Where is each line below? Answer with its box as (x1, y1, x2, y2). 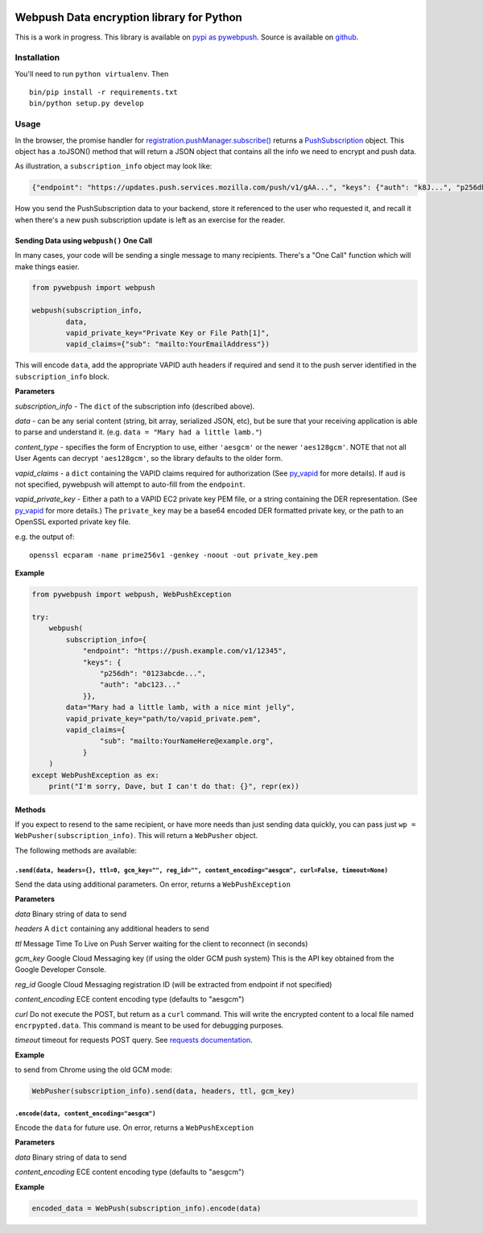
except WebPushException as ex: (31, 770, 160, 779)
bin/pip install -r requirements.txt (29, 88, 179, 97)
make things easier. (14, 262, 80, 272)
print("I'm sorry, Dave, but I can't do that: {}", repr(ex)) (48, 782, 299, 791)
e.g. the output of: (14, 532, 75, 542)
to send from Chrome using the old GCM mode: (14, 1065, 173, 1075)
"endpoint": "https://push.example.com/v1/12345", (82, 646, 287, 656)
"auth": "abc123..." (99, 680, 181, 689)
